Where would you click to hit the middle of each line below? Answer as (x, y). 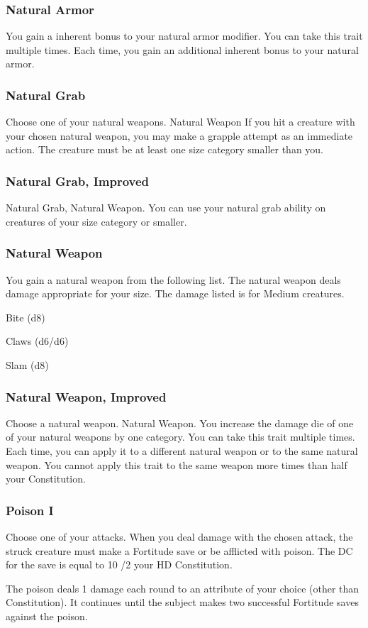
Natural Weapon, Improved (86, 396)
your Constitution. (46, 479)
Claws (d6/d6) (37, 341)
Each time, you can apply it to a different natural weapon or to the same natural (182, 451)
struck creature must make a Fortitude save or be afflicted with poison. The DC (179, 550)
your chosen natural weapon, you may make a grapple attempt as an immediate (179, 135)
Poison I (30, 510)
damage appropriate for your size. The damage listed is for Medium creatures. (175, 293)
